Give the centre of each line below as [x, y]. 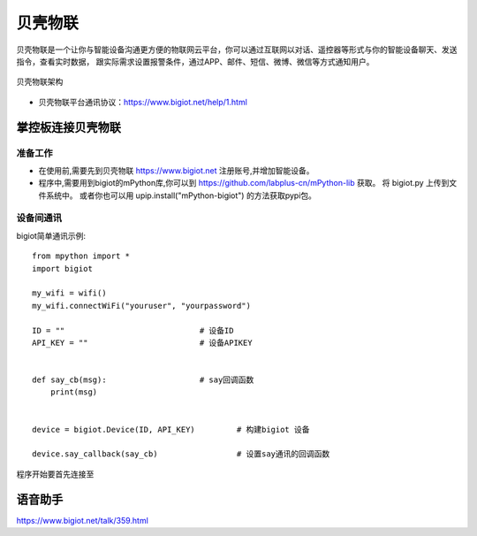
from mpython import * [81, 256]
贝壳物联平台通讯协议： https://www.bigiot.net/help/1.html [143, 102]
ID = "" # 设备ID [133, 330]
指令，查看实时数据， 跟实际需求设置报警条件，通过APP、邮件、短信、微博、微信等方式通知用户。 [195, 61]
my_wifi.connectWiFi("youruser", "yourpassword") [142, 306]
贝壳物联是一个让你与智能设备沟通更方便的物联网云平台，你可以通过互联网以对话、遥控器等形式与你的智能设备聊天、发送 [237, 50]
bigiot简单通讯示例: [51, 235]
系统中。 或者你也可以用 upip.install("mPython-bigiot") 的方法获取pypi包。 [181, 195]
